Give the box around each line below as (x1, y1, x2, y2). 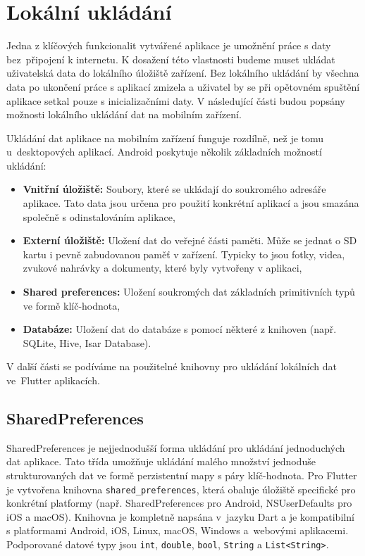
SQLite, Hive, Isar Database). (23, 335, 151, 350)
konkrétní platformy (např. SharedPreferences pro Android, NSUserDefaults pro (6, 495, 352, 510)
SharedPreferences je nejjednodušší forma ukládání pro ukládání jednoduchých (6, 440, 345, 455)
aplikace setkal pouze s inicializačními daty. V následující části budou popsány (6, 93, 345, 108)
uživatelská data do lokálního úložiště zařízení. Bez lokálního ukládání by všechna (6, 65, 359, 80)
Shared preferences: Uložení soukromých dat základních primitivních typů (23, 284, 355, 299)
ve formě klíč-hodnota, (23, 298, 120, 312)
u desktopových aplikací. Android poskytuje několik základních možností (6, 144, 322, 159)
